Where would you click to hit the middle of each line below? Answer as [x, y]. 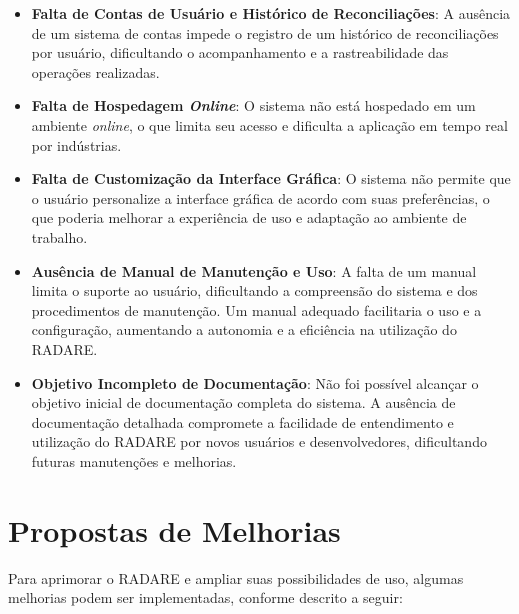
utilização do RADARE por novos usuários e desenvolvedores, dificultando [259, 441]
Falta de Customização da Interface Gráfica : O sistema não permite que [271, 178]
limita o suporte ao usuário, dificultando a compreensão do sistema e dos [254, 290]
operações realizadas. [95, 71]
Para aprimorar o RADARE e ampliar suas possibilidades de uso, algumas [236, 577]
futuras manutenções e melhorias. [134, 460]
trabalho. [59, 236]
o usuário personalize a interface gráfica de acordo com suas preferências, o [260, 197]
